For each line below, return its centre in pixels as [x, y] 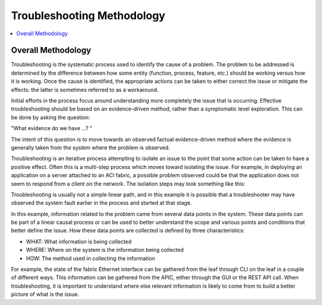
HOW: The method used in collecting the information [90, 258]
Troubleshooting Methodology [88, 16]
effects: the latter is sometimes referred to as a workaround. [85, 90]
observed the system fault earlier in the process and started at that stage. [101, 203]
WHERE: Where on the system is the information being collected [105, 250]
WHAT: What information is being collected [79, 241]
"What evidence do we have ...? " [52, 128]
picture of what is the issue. [45, 294]
